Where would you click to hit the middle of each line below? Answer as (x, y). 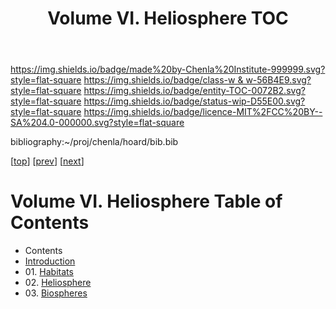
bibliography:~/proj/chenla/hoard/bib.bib (94, 142)
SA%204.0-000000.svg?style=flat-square (97, 123)
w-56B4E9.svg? (278, 80)
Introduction (50, 261)
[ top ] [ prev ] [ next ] (47, 161)
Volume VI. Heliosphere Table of (146, 201)
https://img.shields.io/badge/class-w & (163, 80)
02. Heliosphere (58, 283)
